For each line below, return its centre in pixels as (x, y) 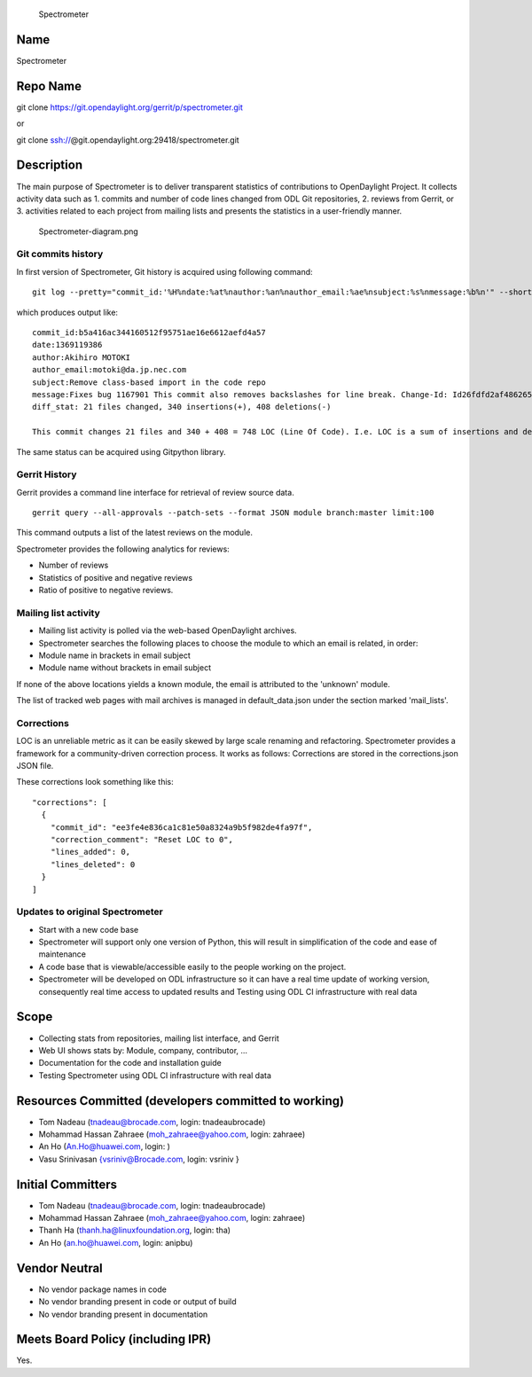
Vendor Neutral (60, 1268)
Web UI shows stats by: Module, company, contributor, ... (143, 1050)
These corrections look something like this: (95, 782)
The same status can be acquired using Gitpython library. (121, 451)
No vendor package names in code (103, 1289)
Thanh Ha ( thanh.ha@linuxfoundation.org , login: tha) (134, 1230)
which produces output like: (67, 312)
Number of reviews (74, 565)
